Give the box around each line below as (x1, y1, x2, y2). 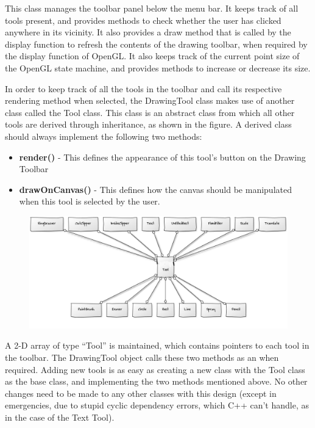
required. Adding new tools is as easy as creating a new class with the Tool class (5, 363, 305, 375)
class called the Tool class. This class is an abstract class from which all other (5, 106, 295, 118)
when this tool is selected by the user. (19, 195, 160, 208)
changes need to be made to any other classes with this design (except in (5, 386, 277, 399)
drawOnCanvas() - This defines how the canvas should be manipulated (19, 183, 292, 195)
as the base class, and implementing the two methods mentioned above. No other (5, 375, 308, 388)
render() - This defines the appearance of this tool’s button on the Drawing (19, 150, 306, 163)
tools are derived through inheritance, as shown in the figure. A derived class (5, 118, 292, 131)
